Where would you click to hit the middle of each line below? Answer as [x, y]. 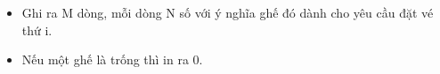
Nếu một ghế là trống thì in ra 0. [112, 59]
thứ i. [37, 30]
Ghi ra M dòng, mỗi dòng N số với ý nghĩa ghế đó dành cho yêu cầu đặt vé [228, 12]
